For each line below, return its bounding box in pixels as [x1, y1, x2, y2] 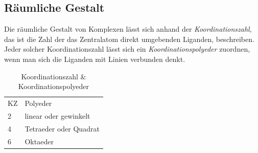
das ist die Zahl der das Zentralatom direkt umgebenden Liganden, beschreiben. [4, 33, 254, 44]
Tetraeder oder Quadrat [25, 123, 100, 134]
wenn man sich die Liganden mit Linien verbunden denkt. [4, 53, 185, 64]
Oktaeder [25, 136, 54, 146]
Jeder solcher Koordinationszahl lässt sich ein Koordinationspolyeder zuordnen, [4, 43, 250, 54]
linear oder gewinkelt [25, 110, 90, 121]
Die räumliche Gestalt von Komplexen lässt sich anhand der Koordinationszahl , [4, 24, 252, 34]
